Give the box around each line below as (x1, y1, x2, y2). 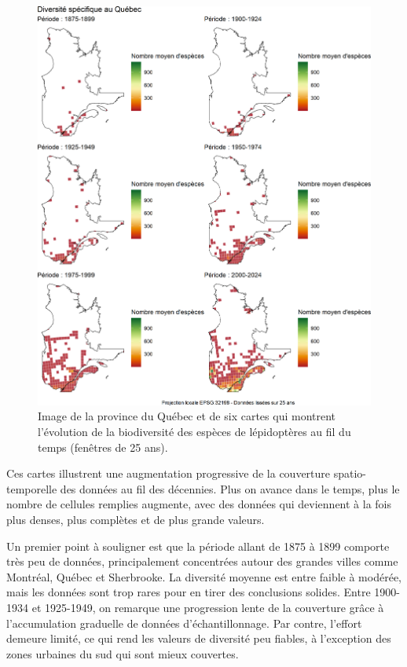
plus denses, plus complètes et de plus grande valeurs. (6, 511, 265, 527)
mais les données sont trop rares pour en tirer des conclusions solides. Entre (6, 584, 371, 600)
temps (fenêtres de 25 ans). (38, 438, 168, 455)
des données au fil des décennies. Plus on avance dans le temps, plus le (60, 480, 400, 497)
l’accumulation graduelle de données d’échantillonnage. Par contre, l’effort (6, 614, 362, 631)
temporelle (6, 480, 57, 497)
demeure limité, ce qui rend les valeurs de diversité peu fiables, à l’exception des (6, 630, 391, 647)
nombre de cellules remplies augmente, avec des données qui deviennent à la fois (6, 496, 392, 512)
